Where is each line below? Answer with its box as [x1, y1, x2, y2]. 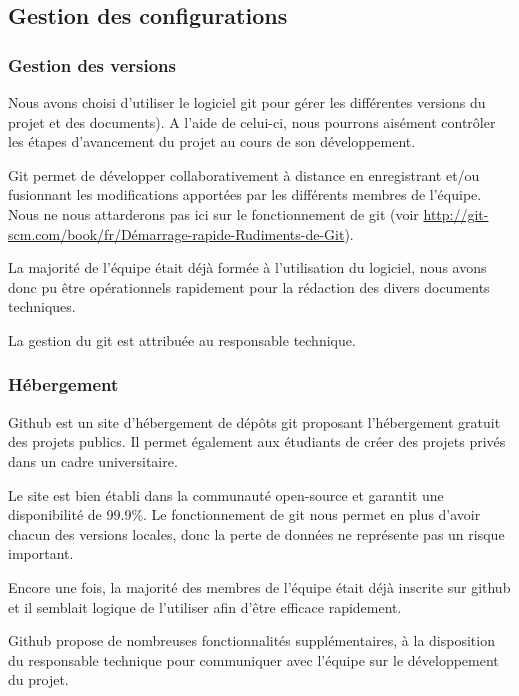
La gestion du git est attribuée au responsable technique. [8, 329, 356, 350]
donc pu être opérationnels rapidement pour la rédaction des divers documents [8, 276, 490, 297]
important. [8, 543, 74, 564]
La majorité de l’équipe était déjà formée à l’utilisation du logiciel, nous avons [8, 257, 487, 278]
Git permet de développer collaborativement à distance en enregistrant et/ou [8, 164, 480, 185]
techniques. [8, 296, 76, 317]
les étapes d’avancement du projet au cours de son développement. [8, 131, 416, 152]
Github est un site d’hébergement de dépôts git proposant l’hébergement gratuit [8, 411, 501, 432]
